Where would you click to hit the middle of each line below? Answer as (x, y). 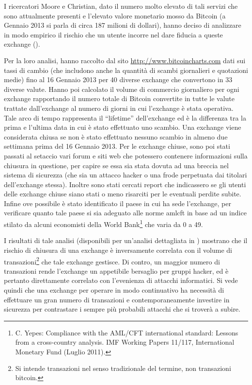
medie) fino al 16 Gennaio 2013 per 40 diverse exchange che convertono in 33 (118, 79)
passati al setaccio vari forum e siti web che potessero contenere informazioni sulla (126, 155)
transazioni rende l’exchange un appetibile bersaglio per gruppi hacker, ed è (116, 271)
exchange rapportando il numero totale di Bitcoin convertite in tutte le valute (119, 98)
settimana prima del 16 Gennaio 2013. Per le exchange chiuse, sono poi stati (117, 146)
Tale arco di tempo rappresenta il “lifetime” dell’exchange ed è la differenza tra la (125, 117)
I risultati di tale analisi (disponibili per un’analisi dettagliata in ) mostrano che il (126, 240)
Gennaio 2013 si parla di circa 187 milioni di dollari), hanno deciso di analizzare (123, 25)
